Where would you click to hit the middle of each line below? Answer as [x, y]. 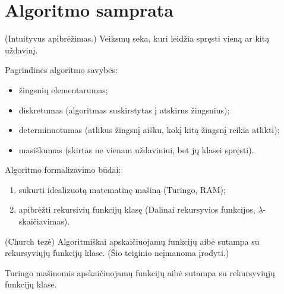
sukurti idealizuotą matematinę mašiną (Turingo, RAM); [122, 189]
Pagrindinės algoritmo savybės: [61, 70]
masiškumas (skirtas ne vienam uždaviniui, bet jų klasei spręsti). [136, 149]
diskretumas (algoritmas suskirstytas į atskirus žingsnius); [124, 110]
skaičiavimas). [44, 221]
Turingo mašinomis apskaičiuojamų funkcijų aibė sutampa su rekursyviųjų [140, 272]
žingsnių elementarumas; [63, 89]
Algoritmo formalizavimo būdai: [63, 170]
